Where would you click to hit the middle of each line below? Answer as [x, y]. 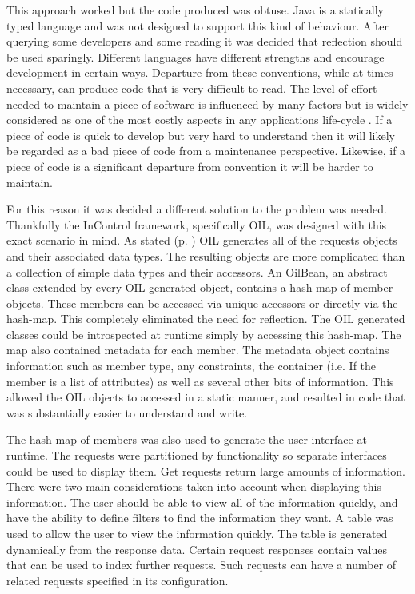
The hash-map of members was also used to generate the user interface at [187, 439]
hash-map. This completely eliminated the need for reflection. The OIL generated [206, 319]
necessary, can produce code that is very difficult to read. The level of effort [192, 88]
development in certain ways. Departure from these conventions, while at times [200, 72]
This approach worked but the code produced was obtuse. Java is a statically [196, 10]
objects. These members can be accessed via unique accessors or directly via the [202, 303]
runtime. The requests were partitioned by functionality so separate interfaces [197, 455]
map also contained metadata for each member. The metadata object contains [198, 350]
